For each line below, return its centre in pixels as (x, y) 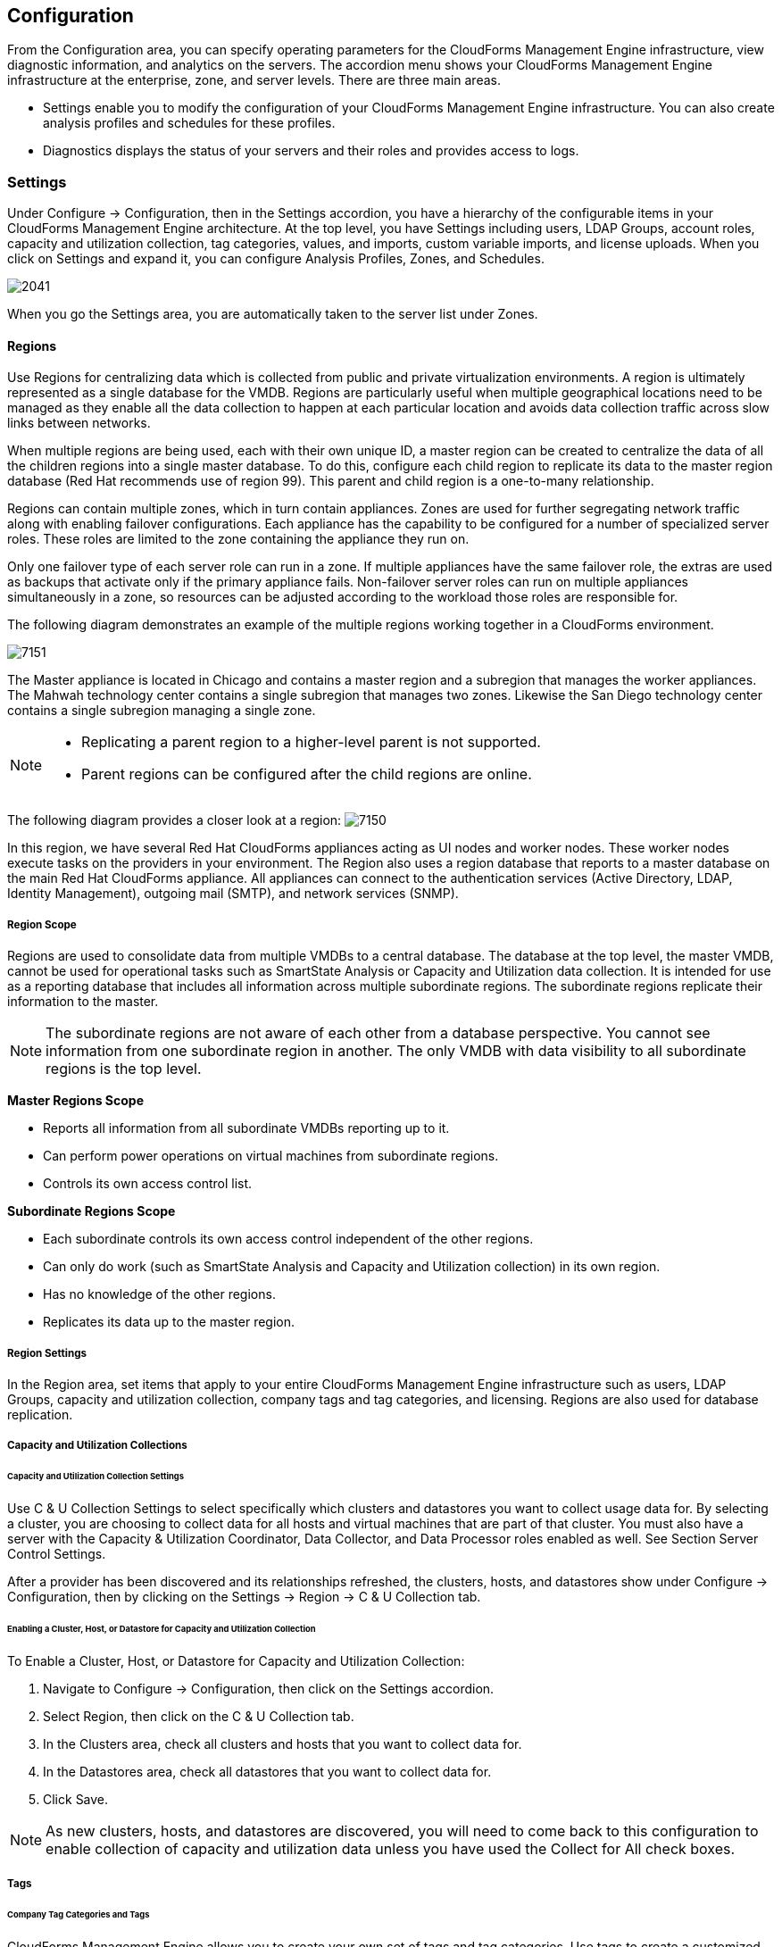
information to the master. (83, 1002)
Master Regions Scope (75, 1101)
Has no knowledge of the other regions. (159, 1294)
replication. (40, 1414)
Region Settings (47, 1353)
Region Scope (42, 924)
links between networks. (79, 423)
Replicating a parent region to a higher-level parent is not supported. (311, 742)
